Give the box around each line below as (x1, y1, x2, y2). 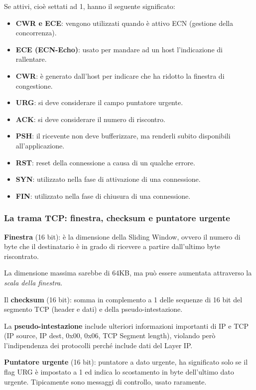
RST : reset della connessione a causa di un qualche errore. (15, 157, 195, 167)
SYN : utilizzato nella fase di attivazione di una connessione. (15, 174, 201, 184)
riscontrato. (4, 251, 39, 261)
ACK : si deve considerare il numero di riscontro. (15, 114, 165, 124)
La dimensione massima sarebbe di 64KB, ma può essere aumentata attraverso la (4, 267, 252, 278)
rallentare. (15, 54, 47, 64)
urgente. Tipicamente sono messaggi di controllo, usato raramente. (4, 376, 207, 387)
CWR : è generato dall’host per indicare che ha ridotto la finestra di (15, 70, 225, 81)
